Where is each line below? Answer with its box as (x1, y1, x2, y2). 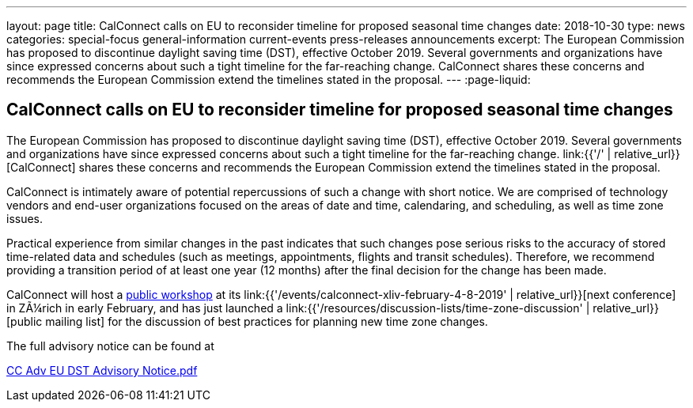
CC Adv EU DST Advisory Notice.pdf (6, 363, 198, 377)
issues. (6, 211, 44, 225)
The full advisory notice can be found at (6, 338, 214, 353)
